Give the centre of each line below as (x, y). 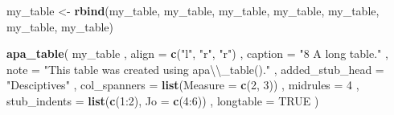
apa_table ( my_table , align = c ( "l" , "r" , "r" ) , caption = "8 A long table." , (197, 53)
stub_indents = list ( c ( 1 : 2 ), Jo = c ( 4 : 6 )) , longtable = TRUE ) (163, 100)
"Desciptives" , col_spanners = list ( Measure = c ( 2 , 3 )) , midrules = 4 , (183, 85)
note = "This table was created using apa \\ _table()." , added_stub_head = (195, 69)
